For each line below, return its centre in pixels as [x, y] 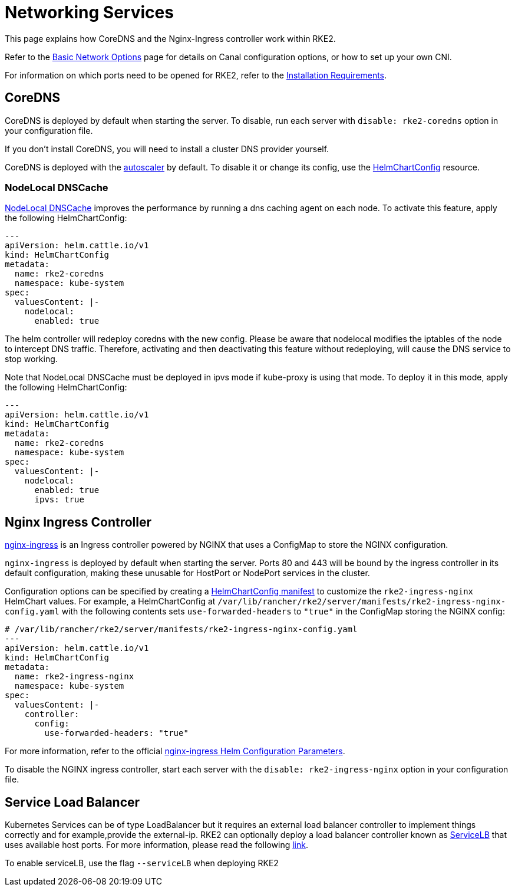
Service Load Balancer [72, 802]
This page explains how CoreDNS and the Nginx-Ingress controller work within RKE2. [170, 38]
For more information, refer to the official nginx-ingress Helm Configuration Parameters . [175, 751]
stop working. [31, 359]
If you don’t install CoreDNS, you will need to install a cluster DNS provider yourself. [167, 149]
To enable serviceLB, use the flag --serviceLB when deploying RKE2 [142, 863]
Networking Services [89, 12]
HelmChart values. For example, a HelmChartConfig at [110, 601]
